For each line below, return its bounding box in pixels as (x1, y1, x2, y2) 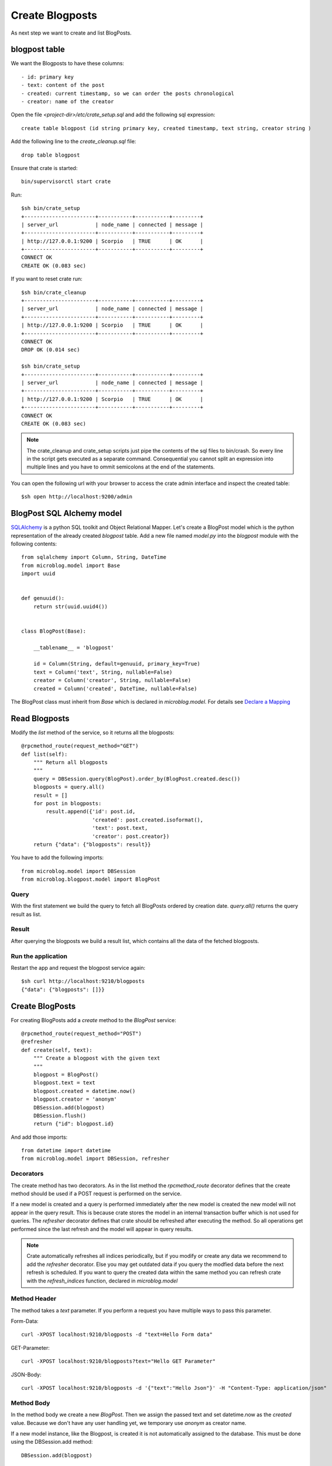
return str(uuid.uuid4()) (33, 603, 108, 610)
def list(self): (21, 751, 68, 758)
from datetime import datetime (21, 1147, 111, 1154)
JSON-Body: (11, 1371, 42, 1378)
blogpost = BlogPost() (33, 1071, 99, 1078)
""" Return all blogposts (33, 759, 108, 766)
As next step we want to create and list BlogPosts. (11, 29, 132, 36)
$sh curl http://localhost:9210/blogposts (21, 978, 145, 985)
